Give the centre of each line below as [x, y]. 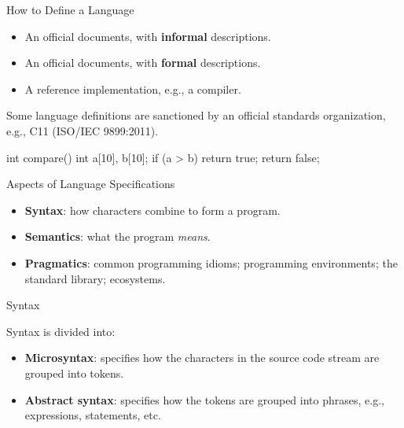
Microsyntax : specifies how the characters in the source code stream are [202, 358]
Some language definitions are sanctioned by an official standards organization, [196, 115]
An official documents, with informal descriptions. [148, 36]
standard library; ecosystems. [95, 278]
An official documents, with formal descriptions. [143, 63]
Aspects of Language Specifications [91, 184]
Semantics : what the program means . [118, 236]
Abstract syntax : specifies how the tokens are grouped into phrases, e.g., [204, 399]
